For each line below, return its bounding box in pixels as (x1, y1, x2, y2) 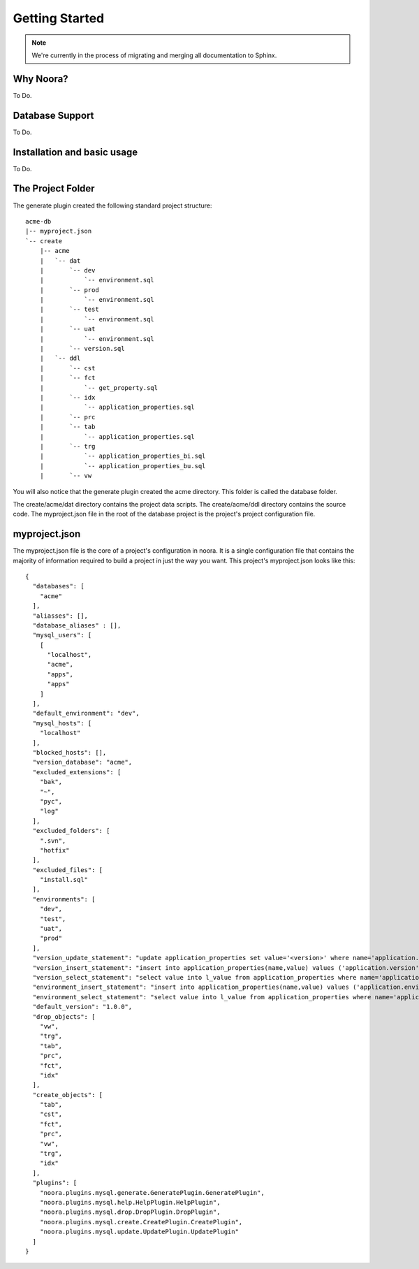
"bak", (39, 778, 63, 786)
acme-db (25, 217, 52, 225)
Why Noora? (13, 73, 69, 85)
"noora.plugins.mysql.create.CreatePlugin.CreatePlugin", (39, 1218, 243, 1226)
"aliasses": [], (32, 611, 89, 620)
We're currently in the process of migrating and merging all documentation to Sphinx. (31, 51, 277, 59)
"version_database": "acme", (32, 758, 133, 767)
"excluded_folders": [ (32, 827, 110, 835)
